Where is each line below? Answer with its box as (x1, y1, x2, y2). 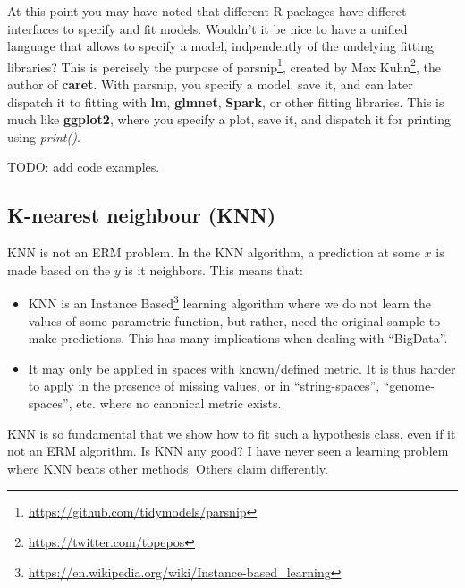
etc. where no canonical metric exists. (76, 394, 282, 413)
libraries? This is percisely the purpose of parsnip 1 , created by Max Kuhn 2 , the (7, 55, 441, 76)
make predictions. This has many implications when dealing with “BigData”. (28, 329, 448, 348)
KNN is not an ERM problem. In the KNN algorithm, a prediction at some (7, 243, 420, 262)
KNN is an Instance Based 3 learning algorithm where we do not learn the (28, 291, 431, 313)
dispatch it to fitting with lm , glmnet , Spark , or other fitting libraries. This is (7, 92, 444, 111)
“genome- (383, 376, 435, 395)
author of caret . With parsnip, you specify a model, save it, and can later (7, 75, 413, 94)
